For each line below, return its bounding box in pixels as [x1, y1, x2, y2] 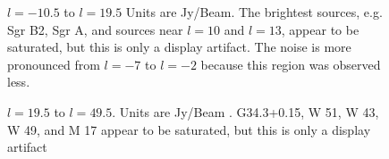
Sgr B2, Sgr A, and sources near [7, 20, 183, 38]
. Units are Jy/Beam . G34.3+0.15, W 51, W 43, [112, 102, 379, 121]
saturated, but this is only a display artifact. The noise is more [7, 38, 351, 56]
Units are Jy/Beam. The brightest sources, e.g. [125, 3, 383, 21]
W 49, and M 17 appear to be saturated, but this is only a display [7, 120, 371, 138]
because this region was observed [200, 54, 381, 73]
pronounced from [7, 54, 100, 73]
